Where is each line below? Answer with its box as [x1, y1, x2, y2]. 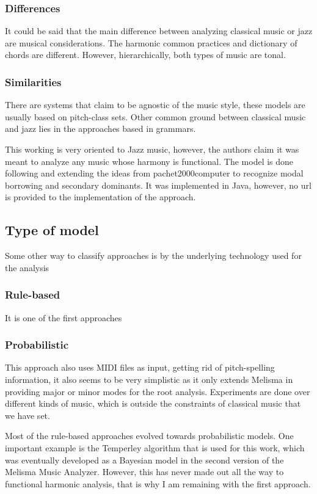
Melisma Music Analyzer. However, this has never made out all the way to [5, 465, 284, 478]
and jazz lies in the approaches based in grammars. [5, 122, 196, 135]
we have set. [5, 409, 50, 421]
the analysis [5, 261, 49, 274]
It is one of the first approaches [5, 311, 122, 324]
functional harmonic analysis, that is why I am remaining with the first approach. [5, 477, 311, 490]
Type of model [5, 220, 99, 239]
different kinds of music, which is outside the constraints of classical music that [5, 397, 301, 410]
